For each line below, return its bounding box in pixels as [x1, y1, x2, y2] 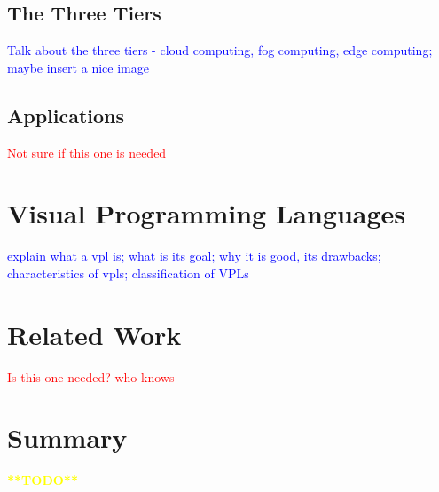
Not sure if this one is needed [7, 143, 167, 161]
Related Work [7, 316, 182, 352]
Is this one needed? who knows [7, 367, 175, 386]
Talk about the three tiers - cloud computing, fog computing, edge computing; [7, 41, 433, 59]
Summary [7, 419, 128, 456]
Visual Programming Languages [7, 195, 406, 231]
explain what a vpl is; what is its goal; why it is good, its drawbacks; [7, 246, 381, 265]
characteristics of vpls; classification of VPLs [7, 263, 249, 282]
